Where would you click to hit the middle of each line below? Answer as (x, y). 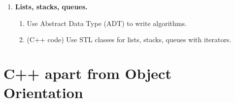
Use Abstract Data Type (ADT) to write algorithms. (107, 23)
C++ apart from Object (87, 73)
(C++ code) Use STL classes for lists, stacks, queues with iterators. (129, 39)
